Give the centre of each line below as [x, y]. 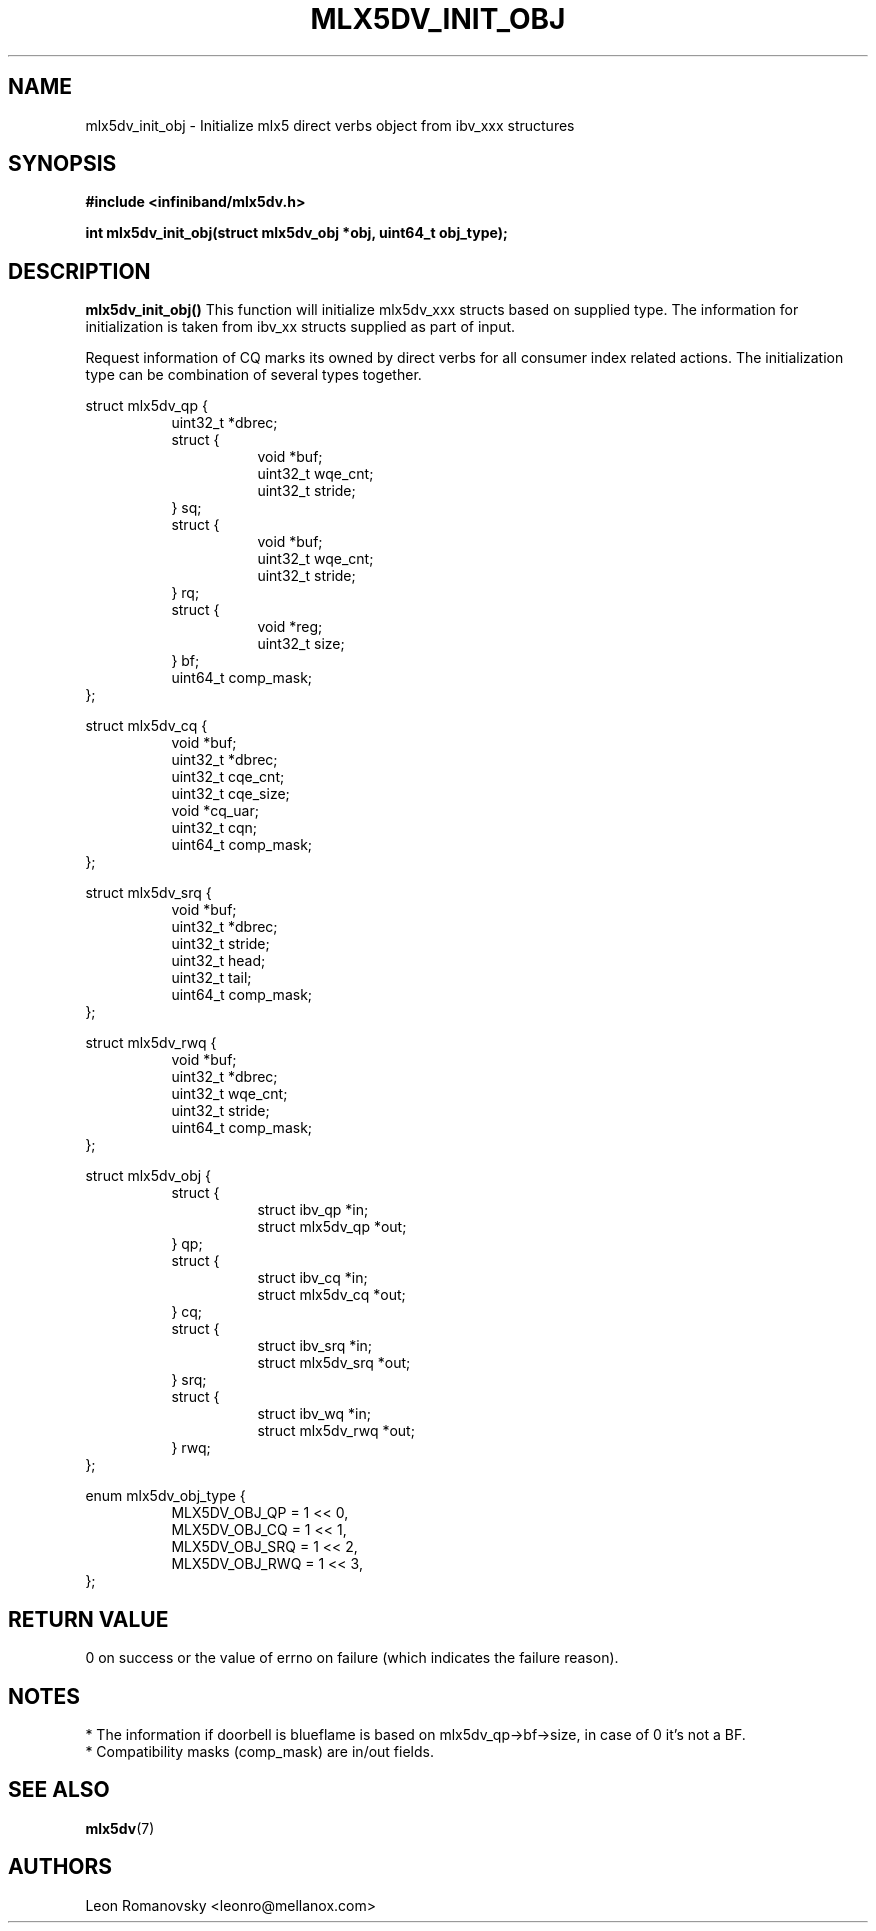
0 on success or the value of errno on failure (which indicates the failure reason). [352, 1658]
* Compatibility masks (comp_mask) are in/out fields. [259, 1751]
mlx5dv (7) [120, 1828]
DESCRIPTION [79, 271]
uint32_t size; [301, 644]
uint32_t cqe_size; [230, 794]
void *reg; [290, 627]
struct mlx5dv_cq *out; [331, 1295]
